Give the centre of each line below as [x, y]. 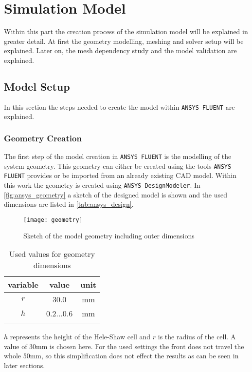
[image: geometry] [53, 220]
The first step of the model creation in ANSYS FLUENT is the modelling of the [118, 156]
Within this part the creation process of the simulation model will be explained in [126, 31]
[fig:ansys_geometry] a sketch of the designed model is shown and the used [116, 194]
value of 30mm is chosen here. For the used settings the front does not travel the [124, 346]
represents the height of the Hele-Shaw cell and [80, 337]
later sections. [25, 365]
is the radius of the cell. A [197, 337]
